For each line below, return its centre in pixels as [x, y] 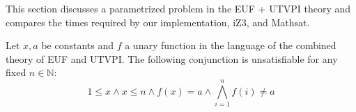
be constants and [77, 45]
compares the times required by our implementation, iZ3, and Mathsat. [158, 22]
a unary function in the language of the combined [231, 45]
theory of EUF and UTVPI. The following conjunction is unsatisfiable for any [172, 58]
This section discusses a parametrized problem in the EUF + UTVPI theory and [178, 8]
